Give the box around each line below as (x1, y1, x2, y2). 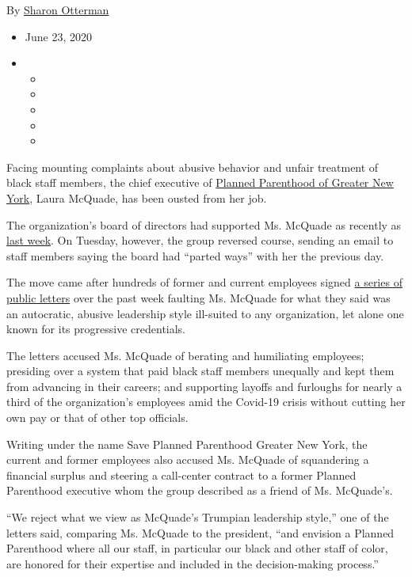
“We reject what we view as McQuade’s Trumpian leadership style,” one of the (6, 509, 389, 526)
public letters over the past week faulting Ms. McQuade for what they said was (6, 289, 391, 306)
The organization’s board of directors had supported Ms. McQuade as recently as (6, 216, 402, 233)
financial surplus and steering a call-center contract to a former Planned (6, 466, 357, 483)
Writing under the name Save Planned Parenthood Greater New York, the (6, 435, 368, 452)
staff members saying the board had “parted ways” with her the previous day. (6, 247, 384, 264)
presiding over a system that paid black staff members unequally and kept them (6, 363, 395, 379)
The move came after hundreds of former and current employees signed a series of (6, 274, 402, 290)
